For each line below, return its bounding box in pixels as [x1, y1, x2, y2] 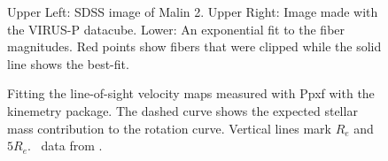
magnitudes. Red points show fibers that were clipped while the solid [7, 37, 382, 56]
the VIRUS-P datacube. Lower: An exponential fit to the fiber [7, 19, 345, 38]
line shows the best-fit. [7, 54, 129, 73]
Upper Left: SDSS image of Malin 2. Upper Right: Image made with [7, 3, 378, 20]
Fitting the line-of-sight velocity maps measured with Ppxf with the [7, 84, 375, 103]
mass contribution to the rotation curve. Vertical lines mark [7, 119, 331, 137]
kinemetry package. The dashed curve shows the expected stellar [7, 101, 358, 119]
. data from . [27, 136, 103, 155]
